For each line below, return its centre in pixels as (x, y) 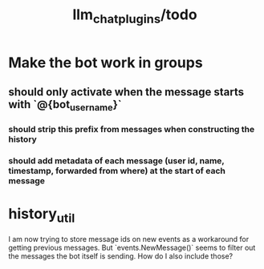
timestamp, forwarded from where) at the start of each (117, 171)
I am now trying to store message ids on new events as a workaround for (129, 239)
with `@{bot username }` (65, 106)
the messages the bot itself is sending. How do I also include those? (121, 256)
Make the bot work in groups (106, 62)
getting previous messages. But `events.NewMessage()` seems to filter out (132, 247)
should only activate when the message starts (126, 92)
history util (42, 215)
